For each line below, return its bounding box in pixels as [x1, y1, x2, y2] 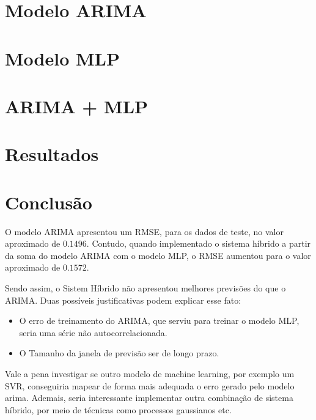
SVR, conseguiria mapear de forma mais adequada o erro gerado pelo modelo [5, 379, 295, 392]
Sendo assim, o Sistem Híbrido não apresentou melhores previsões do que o [5, 282, 286, 294]
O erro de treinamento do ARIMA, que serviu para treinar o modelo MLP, [19, 314, 299, 327]
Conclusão [5, 189, 92, 214]
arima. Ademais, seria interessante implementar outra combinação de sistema [5, 391, 293, 404]
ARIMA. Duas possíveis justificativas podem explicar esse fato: [5, 293, 241, 306]
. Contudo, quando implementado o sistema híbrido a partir [86, 237, 311, 250]
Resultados [5, 141, 99, 167]
